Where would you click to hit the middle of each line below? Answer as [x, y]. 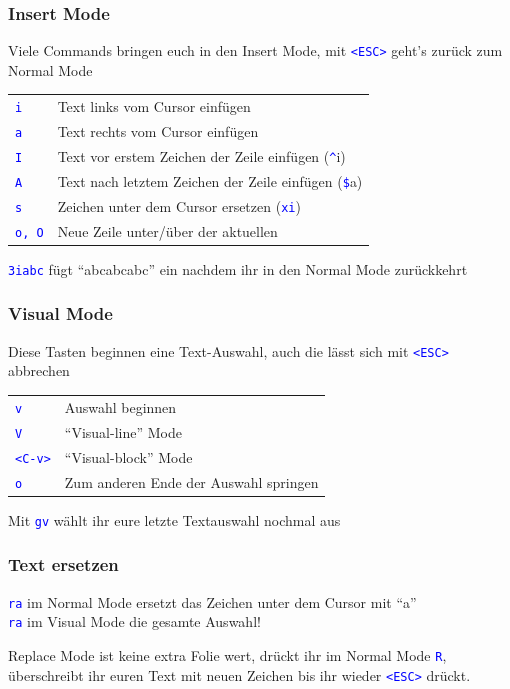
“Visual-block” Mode [128, 456]
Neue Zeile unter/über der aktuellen [167, 230]
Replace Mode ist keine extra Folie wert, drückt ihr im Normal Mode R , [227, 654]
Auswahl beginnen [120, 406]
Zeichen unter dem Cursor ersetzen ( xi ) [179, 205]
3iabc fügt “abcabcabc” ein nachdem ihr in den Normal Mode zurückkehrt [238, 268]
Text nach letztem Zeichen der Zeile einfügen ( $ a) [210, 180]
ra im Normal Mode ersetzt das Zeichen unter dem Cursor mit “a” [212, 601]
